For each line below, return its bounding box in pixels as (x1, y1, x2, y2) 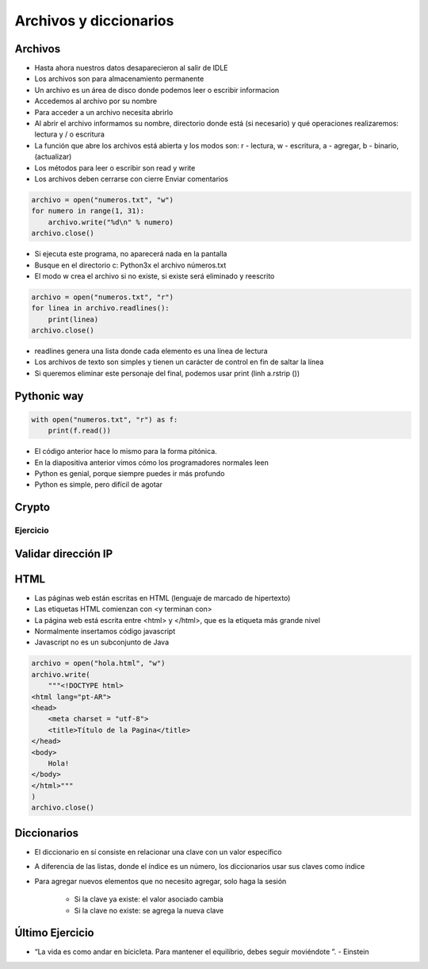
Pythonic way (14, 389, 84, 402)
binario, (373, 140, 399, 150)
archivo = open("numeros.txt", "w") (31, 195, 174, 204)
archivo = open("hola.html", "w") (31, 659, 166, 668)
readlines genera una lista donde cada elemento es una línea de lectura (34, 346, 269, 356)
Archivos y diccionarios (14, 12, 174, 29)
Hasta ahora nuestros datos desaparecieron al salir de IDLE (34, 63, 228, 73)
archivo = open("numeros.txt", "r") (31, 292, 174, 302)
